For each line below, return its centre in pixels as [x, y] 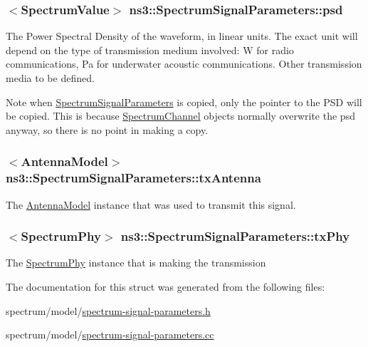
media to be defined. [50, 78]
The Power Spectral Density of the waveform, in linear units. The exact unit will [182, 36]
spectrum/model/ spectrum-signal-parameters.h [108, 310]
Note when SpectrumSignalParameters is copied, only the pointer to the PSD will [184, 102]
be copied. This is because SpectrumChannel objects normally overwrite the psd [180, 116]
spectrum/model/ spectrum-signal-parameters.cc [110, 335]
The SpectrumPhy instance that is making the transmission [136, 263]
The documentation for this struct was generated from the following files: [165, 286]
